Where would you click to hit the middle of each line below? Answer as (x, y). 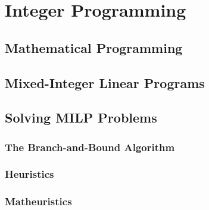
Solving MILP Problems (81, 117)
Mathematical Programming (94, 47)
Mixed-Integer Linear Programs (105, 82)
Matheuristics (38, 201)
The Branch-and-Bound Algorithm (90, 147)
